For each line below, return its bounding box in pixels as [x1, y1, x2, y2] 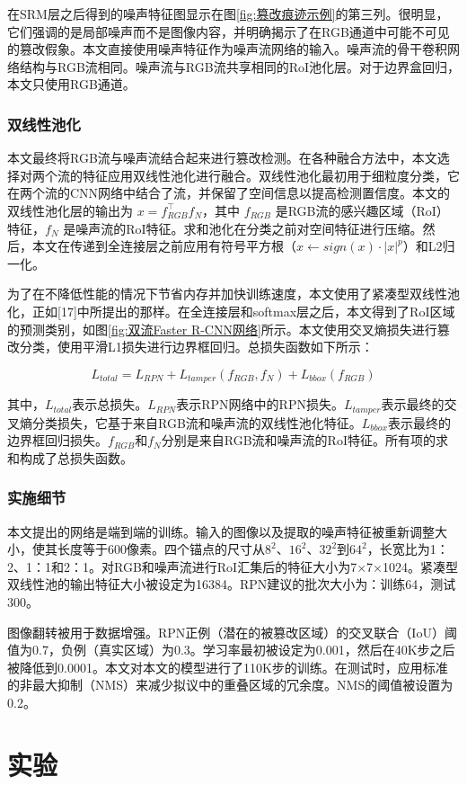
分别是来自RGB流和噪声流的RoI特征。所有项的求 [161, 431, 448, 450]
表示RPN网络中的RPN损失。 [176, 395, 344, 414]
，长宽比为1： [366, 540, 449, 558]
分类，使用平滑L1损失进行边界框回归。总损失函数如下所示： [19, 337, 374, 356]
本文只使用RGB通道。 [7, 75, 136, 94]
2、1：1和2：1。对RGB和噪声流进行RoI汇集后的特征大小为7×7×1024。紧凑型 [7, 557, 458, 575]
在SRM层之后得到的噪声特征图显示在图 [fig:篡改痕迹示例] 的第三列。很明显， [7, 4, 449, 22]
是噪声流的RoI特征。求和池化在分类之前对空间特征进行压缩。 [63, 219, 423, 237]
